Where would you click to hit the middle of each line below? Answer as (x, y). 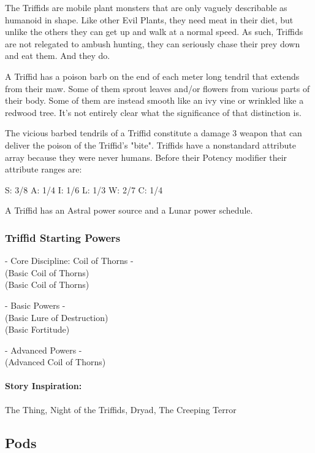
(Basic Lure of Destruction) (57, 317)
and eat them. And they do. (58, 56)
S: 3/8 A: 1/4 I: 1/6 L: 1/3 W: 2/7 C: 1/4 (84, 189)
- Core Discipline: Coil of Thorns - (69, 261)
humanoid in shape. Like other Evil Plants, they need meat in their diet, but (149, 19)
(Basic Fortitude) (37, 329)
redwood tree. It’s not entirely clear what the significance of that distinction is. (153, 112)
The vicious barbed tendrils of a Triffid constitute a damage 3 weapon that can (154, 133)
